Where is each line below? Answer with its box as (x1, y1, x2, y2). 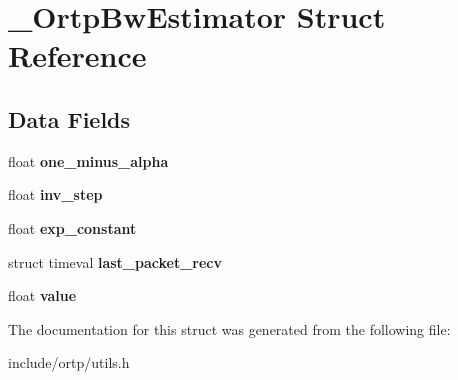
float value (8, 285, 77, 306)
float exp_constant (8, 217, 137, 238)
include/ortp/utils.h (8, 352, 130, 373)
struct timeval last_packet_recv (8, 251, 223, 272)
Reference (8, 35, 147, 76)
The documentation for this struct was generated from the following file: (8, 318, 451, 339)
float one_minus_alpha (8, 150, 169, 171)
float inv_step (8, 184, 103, 205)
